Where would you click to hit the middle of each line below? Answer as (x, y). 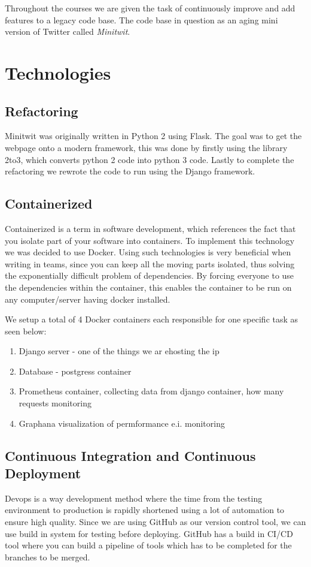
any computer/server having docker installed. (88, 299)
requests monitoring (55, 403)
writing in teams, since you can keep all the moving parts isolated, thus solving (150, 263)
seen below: (26, 331)
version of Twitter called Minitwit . (68, 31)
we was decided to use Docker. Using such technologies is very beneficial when (148, 252)
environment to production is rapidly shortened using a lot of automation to (145, 510)
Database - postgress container (75, 371)
